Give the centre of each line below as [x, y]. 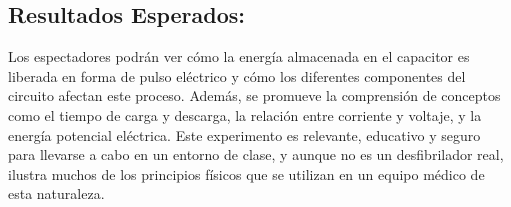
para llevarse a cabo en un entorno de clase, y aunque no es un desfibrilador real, [256, 154]
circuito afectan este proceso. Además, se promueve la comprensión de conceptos [254, 95]
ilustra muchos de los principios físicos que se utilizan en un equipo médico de [246, 173]
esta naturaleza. [56, 193]
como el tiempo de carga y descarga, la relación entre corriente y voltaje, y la [245, 114]
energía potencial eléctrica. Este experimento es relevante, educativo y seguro [244, 134]
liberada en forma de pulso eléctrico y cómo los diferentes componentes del [237, 75]
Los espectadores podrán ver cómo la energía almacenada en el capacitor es [239, 56]
